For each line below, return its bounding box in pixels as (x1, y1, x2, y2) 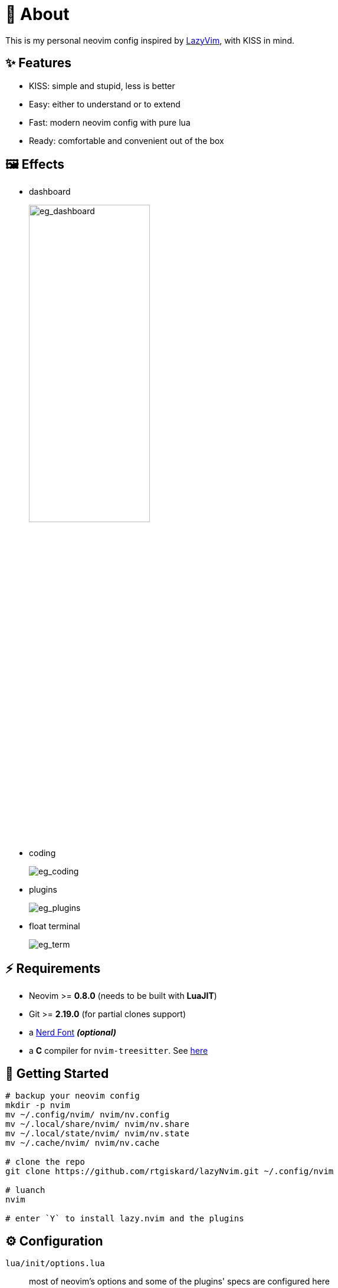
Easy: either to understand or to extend (29, 99, 181, 109)
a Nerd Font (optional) (29, 1027, 116, 1038)
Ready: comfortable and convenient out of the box (29, 135, 224, 146)
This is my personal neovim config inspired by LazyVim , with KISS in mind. (5, 35, 294, 45)
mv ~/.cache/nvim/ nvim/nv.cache (5, 1138, 160, 1148)
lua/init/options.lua (5, 1258, 105, 1268)
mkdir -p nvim (5, 1100, 70, 1110)
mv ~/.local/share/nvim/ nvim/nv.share (5, 1119, 189, 1129)
